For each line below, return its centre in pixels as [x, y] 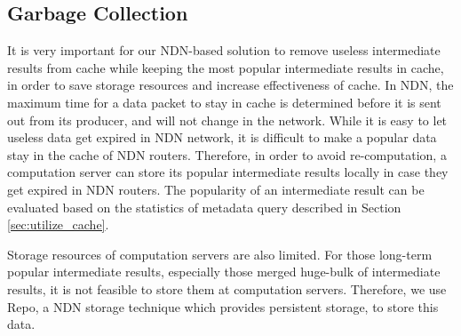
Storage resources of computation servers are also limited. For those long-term [220, 254]
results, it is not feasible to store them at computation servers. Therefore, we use [227, 288]
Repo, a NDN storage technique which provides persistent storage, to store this [223, 306]
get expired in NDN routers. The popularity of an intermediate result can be [216, 189]
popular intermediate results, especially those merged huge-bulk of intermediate [224, 272]
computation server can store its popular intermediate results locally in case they [228, 172]
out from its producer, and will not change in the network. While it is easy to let [227, 120]
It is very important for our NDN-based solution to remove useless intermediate [224, 50]
